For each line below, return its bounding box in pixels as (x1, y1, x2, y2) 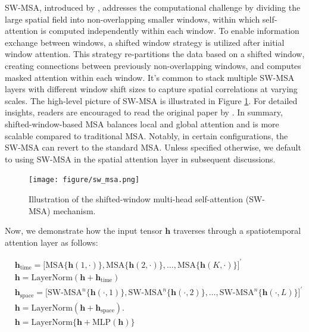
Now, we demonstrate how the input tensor (5, 224, 163, 237)
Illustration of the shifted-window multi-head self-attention (29, 192, 244, 205)
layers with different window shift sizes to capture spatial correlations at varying (5, 83, 298, 95)
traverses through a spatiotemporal (173, 224, 301, 237)
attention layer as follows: (5, 236, 98, 248)
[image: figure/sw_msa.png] (29, 176, 140, 184)
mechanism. (53, 204, 96, 217)
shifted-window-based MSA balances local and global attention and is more (5, 117, 279, 130)
